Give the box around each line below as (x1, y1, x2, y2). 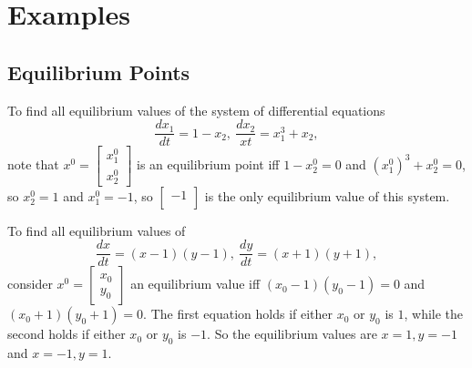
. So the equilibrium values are (207, 324, 377, 343)
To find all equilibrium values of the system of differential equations (7, 100, 385, 119)
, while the (404, 304, 464, 323)
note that (7, 155, 59, 173)
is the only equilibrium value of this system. (204, 186, 450, 205)
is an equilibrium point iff (137, 155, 280, 173)
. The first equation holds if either (143, 304, 333, 323)
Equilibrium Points (7, 57, 190, 86)
